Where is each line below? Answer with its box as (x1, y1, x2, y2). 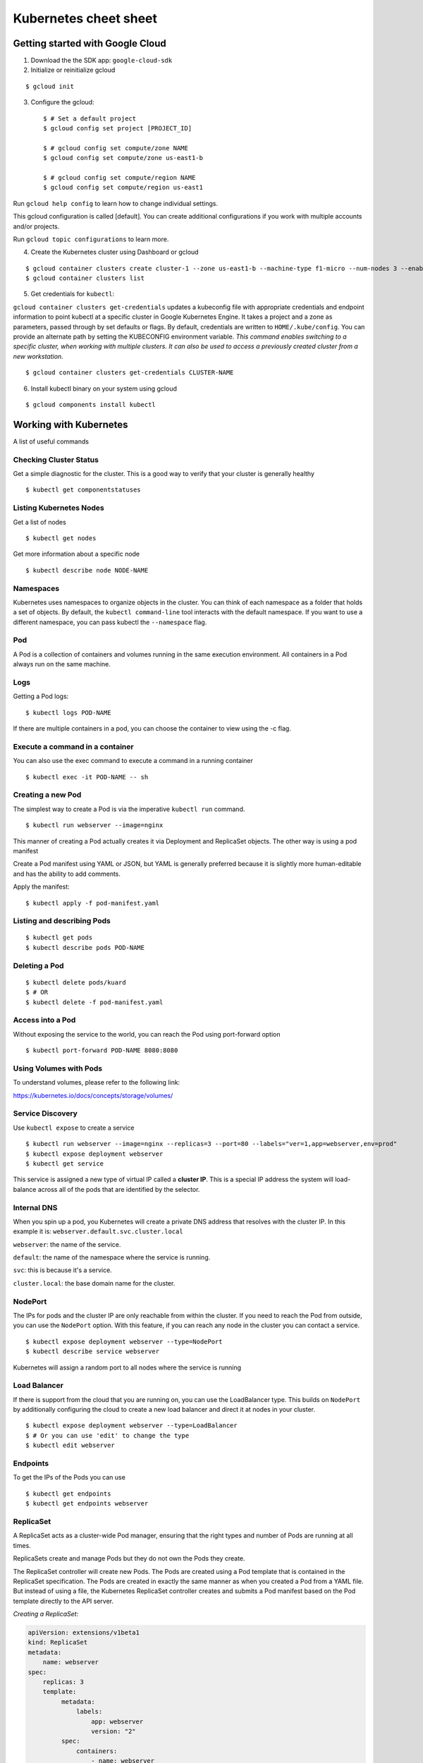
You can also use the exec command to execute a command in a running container (13, 757, 254, 765)
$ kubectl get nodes (25, 534, 97, 542)
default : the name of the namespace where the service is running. (13, 1253, 211, 1262)
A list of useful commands (13, 437, 90, 446)
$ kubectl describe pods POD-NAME (25, 944, 145, 951)
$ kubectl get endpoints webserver (25, 1499, 149, 1508)
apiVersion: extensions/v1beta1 (27, 1629, 140, 1637)
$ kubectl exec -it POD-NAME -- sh (25, 773, 149, 781)
